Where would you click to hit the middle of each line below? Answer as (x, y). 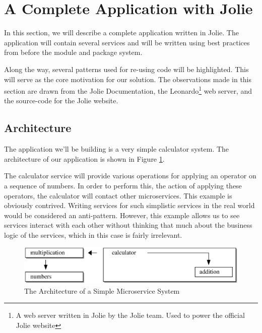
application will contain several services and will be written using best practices (127, 42)
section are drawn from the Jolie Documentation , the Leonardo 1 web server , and (128, 90)
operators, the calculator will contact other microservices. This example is (118, 195)
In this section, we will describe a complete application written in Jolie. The (121, 32)
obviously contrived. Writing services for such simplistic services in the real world (129, 205)
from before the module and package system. (73, 52)
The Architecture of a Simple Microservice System (102, 290)
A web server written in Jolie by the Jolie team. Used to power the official (130, 315)
